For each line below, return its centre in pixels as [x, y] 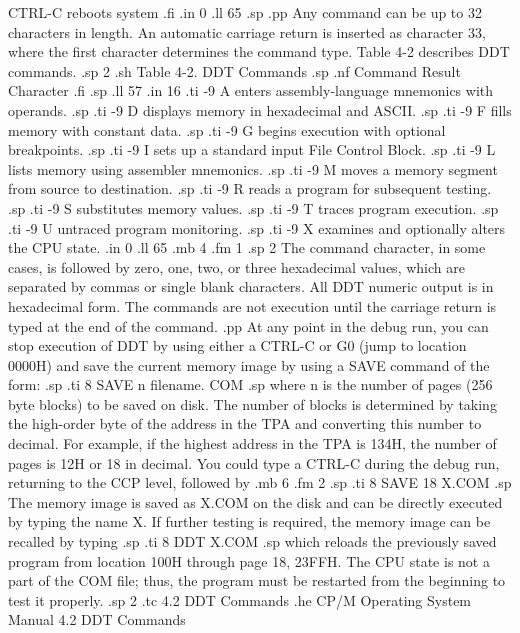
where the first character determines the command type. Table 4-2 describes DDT [259, 51]
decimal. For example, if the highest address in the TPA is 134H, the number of [252, 443]
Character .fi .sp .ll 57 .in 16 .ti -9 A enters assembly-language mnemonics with [251, 90]
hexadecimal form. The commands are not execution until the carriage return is [252, 305]
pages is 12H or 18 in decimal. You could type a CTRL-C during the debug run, [254, 462]
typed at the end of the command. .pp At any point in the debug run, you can [248, 325]
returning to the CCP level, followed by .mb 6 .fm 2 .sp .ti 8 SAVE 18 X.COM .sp [260, 482]
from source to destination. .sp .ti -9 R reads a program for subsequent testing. [250, 188]
